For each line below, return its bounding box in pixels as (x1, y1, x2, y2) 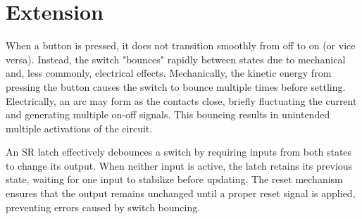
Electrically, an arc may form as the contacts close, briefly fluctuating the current (6, 93, 357, 108)
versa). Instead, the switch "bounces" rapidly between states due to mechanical (6, 51, 346, 66)
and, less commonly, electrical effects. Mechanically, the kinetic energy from (6, 65, 332, 80)
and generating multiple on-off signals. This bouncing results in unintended (6, 107, 330, 122)
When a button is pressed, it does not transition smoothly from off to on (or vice (6, 38, 356, 53)
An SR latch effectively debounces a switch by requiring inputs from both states (6, 144, 352, 159)
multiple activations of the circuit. (6, 120, 153, 135)
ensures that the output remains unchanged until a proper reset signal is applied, (6, 186, 356, 201)
